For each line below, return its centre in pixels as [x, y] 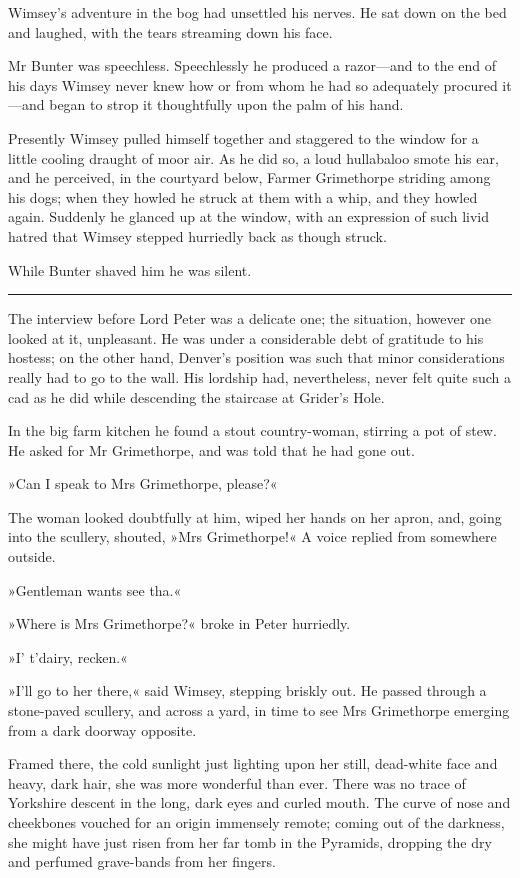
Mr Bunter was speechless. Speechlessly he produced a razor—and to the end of [252, 65]
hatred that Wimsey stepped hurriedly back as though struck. [197, 235]
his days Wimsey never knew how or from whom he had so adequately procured [253, 84]
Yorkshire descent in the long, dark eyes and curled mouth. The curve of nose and [259, 802]
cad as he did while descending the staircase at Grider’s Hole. [196, 396]
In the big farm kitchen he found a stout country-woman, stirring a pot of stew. [252, 430]
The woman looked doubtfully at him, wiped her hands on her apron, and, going [255, 516]
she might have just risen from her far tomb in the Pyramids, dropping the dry [250, 841]
